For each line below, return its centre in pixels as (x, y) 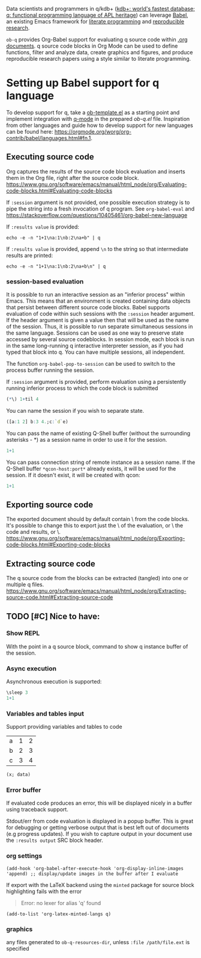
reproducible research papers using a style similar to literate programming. (98, 59)
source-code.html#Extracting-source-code (60, 598)
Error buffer (24, 790)
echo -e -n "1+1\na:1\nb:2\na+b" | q (53, 238)
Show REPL (23, 633)
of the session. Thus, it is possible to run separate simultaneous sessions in (100, 327)
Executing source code (50, 157)
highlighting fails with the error (44, 891)
